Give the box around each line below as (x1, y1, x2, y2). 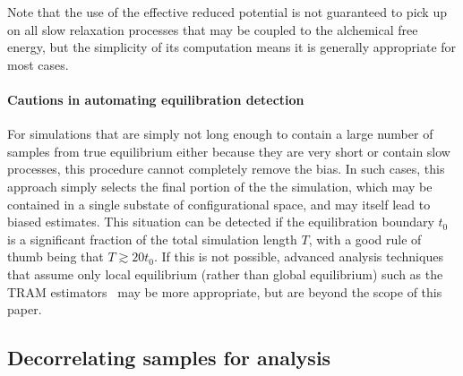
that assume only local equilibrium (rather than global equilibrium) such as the (7, 264, 443, 283)
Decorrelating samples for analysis (7, 344, 331, 372)
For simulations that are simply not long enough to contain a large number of (7, 124, 433, 143)
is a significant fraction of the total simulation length (7, 229, 297, 248)
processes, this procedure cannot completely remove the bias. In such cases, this (7, 159, 445, 178)
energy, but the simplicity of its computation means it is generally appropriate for (7, 38, 457, 56)
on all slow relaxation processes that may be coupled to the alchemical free (7, 20, 418, 38)
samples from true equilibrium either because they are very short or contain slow (7, 141, 450, 160)
